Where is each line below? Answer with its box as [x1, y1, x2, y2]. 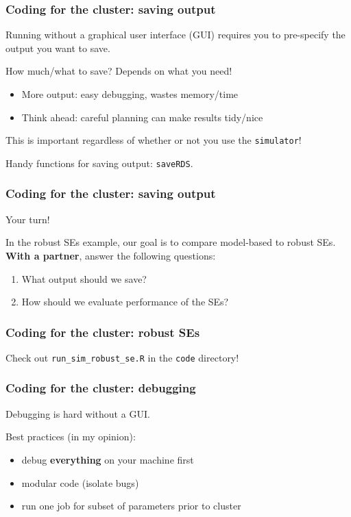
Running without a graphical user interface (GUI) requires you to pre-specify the [5, 27, 346, 42]
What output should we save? [21, 271, 147, 286]
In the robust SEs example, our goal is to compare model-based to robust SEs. [5, 235, 336, 249]
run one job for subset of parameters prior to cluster [21, 499, 241, 513]
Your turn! [5, 212, 50, 226]
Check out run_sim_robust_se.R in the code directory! [5, 350, 239, 364]
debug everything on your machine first [21, 452, 194, 466]
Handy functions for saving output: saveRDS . [5, 155, 193, 170]
